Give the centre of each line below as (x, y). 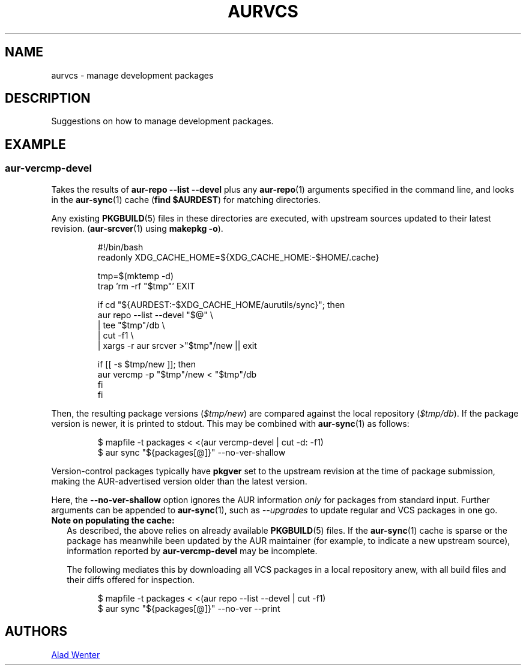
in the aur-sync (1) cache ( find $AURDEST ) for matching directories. (186, 199)
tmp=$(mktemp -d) (136, 276)
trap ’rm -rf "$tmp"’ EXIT (146, 286)
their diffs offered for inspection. (131, 579)
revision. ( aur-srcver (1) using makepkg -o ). (137, 228)
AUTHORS (36, 632)
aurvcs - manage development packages (132, 75)
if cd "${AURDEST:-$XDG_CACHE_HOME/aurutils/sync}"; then (221, 304)
